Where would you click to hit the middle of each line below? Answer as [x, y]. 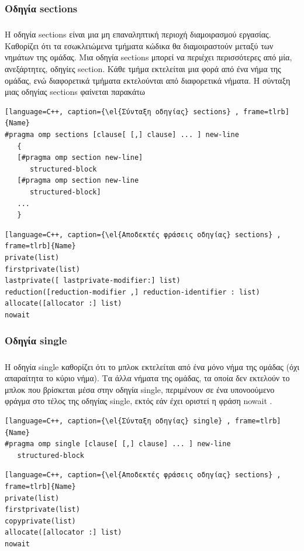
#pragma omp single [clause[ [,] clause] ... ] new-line [118, 444]
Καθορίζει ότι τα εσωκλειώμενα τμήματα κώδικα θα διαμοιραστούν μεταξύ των [139, 45]
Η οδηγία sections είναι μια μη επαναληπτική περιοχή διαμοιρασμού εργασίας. [138, 34]
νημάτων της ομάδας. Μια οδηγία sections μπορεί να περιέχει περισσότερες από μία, [148, 57]
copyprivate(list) [40, 521]
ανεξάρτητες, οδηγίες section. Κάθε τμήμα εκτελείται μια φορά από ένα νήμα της [143, 69]
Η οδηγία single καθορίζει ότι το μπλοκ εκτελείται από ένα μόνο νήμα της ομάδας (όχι [152, 366]
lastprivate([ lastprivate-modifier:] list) [93, 281]
